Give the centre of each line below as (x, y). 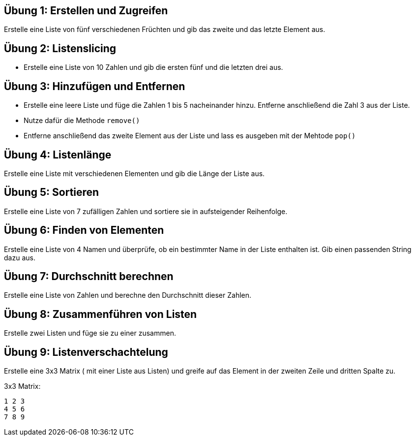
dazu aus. (20, 257)
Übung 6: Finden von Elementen (84, 230)
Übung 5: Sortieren (52, 192)
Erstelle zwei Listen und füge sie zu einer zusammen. (90, 333)
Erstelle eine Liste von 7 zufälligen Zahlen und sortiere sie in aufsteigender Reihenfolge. (146, 211)
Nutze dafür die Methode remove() (82, 121)
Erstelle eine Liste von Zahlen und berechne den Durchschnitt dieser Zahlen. (128, 295)
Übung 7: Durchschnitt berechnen (89, 277)
